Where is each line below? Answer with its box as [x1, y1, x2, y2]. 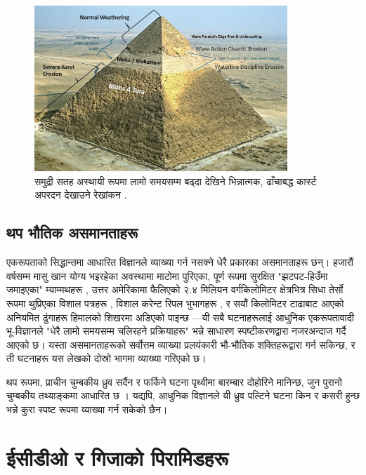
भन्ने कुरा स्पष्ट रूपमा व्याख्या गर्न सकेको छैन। [6, 402, 168, 417]
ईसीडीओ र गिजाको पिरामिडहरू [6, 443, 228, 471]
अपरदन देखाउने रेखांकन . [34, 187, 127, 202]
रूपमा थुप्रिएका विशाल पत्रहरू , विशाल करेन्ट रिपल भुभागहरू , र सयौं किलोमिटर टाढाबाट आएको [6, 295, 344, 310]
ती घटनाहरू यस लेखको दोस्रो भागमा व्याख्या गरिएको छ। [6, 351, 207, 366]
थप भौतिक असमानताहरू [6, 222, 138, 243]
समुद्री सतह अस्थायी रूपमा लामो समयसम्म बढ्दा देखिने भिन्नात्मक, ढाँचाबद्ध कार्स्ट [34, 173, 317, 188]
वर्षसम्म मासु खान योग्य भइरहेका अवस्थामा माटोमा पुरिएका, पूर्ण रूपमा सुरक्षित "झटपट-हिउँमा [6, 268, 328, 283]
